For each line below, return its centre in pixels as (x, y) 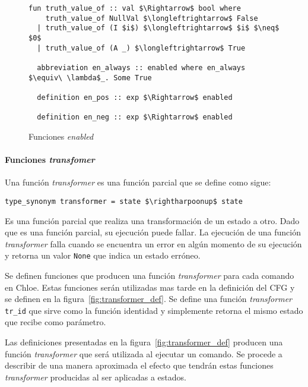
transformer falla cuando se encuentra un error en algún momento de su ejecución (153, 243)
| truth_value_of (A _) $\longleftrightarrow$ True (141, 48)
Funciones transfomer (50, 160)
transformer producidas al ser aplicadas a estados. (96, 377)
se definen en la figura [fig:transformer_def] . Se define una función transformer (148, 299)
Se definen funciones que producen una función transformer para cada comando (150, 275)
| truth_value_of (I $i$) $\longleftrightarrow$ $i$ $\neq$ (158, 28)
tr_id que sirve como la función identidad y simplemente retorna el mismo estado (154, 310)
